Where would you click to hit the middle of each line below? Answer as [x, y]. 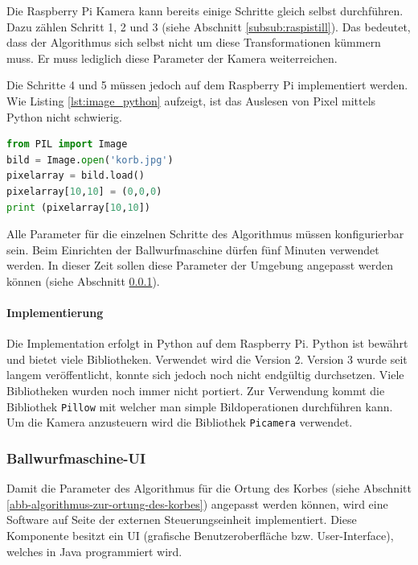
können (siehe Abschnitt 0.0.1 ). [83, 280]
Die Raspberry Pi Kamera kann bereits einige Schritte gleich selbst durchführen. [205, 10]
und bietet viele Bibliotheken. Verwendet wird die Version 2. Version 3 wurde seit [207, 359]
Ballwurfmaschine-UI [76, 458]
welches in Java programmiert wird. [94, 551]
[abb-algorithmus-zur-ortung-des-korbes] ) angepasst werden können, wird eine [197, 503]
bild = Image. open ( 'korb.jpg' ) [90, 160]
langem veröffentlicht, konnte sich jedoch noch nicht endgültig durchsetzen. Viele [205, 375]
